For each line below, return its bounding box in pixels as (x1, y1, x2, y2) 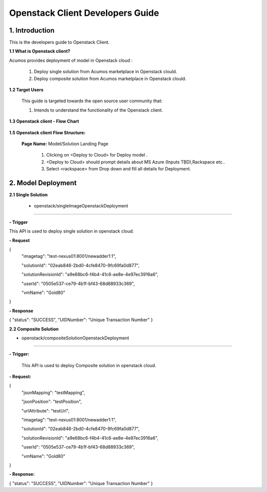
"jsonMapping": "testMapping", (21, 389, 85, 395)
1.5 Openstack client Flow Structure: (9, 129, 86, 135)
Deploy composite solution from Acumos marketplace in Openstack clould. (34, 76, 186, 82)
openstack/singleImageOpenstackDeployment (34, 203, 129, 209)
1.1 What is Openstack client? (9, 48, 70, 54)
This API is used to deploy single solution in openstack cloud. (9, 228, 134, 234)
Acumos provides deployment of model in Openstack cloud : (9, 57, 133, 63)
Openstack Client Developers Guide (9, 7, 159, 18)
